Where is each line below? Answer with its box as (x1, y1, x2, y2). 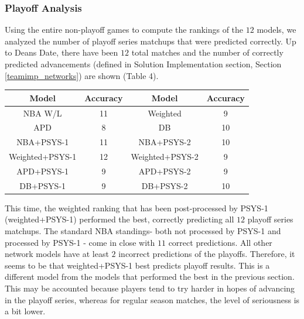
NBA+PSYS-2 (138, 136, 191, 148)
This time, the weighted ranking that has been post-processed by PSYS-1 (5, 201, 268, 214)
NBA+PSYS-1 (16, 136, 69, 148)
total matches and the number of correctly (131, 46, 283, 59)
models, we (257, 23, 296, 36)
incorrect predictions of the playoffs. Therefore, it (118, 248, 295, 260)
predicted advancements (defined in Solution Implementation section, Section (5, 58, 282, 70)
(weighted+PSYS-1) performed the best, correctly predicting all (5, 213, 234, 225)
